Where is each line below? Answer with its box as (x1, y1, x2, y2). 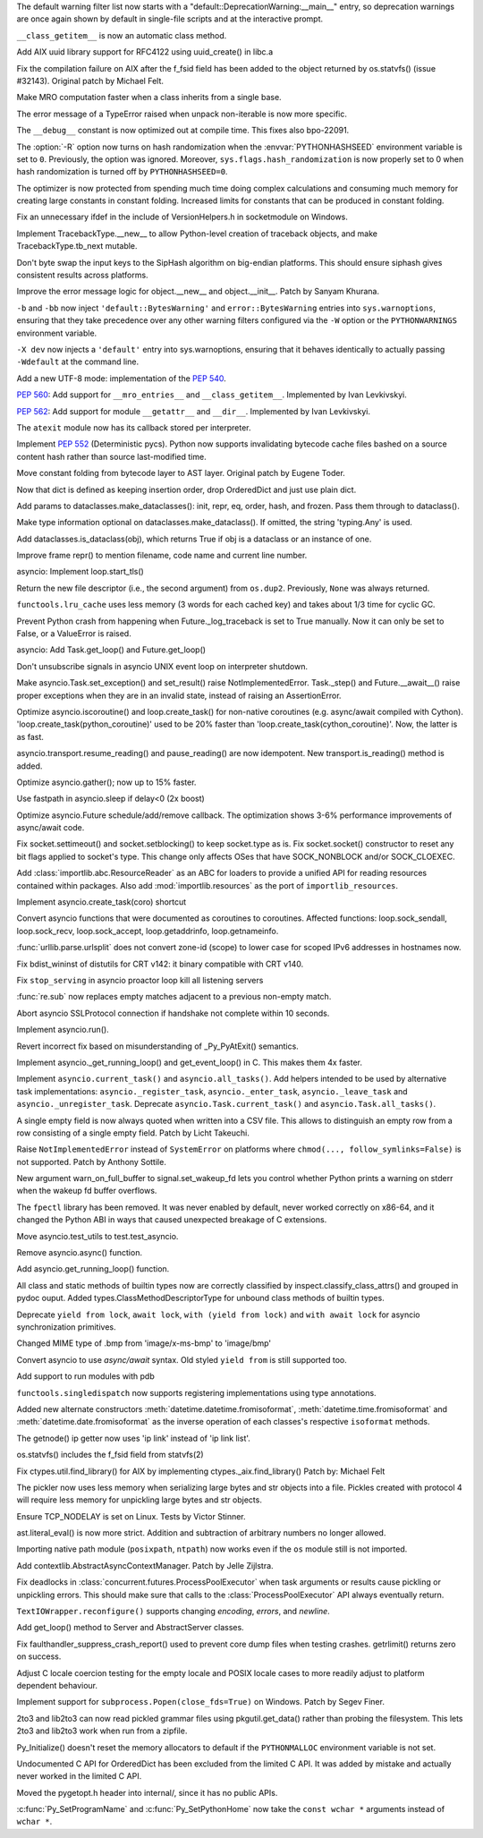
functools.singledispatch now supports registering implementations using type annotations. (16, 1387, 377, 1398)
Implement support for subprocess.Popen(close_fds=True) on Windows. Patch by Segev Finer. (16, 1697, 385, 1707)
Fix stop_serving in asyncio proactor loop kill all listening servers (16, 975, 264, 985)
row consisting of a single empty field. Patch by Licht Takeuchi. (16, 1127, 250, 1138)
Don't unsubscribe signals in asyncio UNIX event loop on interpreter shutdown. (16, 660, 309, 671)
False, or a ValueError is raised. (16, 628, 131, 639)
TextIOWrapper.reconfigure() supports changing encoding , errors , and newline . (16, 1606, 330, 1617)
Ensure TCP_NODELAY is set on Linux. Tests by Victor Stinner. (16, 1510, 246, 1521)
